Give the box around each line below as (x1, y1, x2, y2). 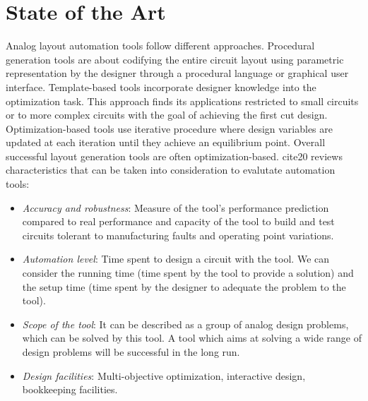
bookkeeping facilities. (22, 382, 118, 397)
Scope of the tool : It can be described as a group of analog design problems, (22, 316, 349, 331)
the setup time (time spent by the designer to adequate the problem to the (22, 279, 346, 294)
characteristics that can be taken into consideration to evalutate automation (6, 162, 336, 177)
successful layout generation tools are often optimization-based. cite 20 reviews (6, 148, 343, 163)
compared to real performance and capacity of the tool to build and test (22, 214, 335, 229)
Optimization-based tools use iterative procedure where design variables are (6, 121, 333, 136)
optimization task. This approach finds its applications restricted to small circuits (6, 93, 359, 108)
